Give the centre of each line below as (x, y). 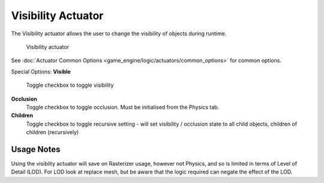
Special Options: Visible (41, 71)
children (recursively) (52, 132)
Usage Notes (36, 149)
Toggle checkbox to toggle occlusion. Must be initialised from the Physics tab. (123, 107)
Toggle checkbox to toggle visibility (70, 85)
